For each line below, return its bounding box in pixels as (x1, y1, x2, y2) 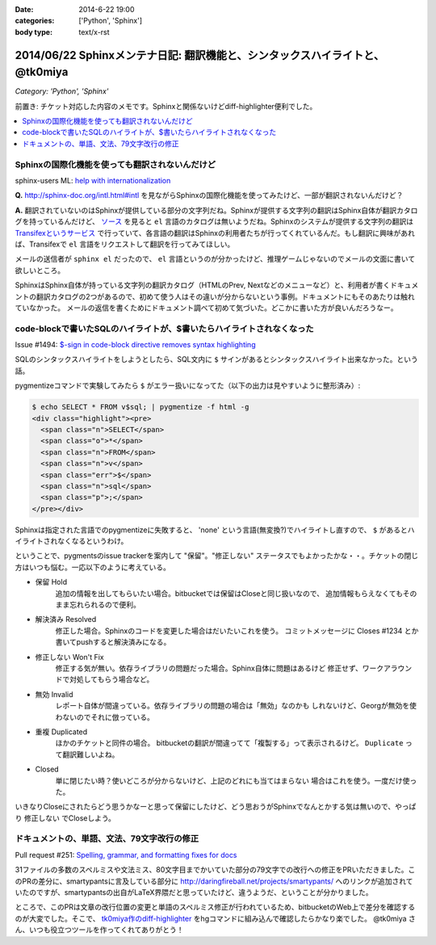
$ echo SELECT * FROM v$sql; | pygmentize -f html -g (31, 402, 249, 412)
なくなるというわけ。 (57, 536, 128, 546)
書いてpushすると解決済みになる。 (55, 637, 171, 647)
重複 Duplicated (35, 727, 88, 737)
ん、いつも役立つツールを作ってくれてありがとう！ (15, 925, 185, 934)
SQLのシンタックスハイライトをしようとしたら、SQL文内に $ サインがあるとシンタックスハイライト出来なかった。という (15, 355, 419, 364)
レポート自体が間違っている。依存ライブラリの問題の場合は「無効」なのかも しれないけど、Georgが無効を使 (55, 701, 417, 711)
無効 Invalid (35, 689, 73, 699)
